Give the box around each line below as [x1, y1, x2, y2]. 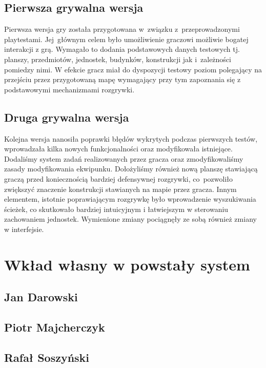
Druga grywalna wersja [4, 109, 129, 125]
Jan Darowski [4, 289, 78, 305]
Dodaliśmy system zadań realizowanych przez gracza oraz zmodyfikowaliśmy [4, 153, 243, 164]
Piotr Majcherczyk [4, 319, 105, 335]
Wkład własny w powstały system [4, 254, 250, 275]
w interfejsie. [4, 223, 44, 234]
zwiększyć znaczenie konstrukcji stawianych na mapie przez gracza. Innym [4, 183, 237, 194]
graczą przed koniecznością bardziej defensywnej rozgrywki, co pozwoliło [4, 173, 233, 184]
